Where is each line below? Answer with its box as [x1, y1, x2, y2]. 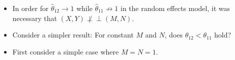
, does [165, 29, 183, 40]
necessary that [12, 12, 57, 23]
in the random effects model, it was [121, 3, 230, 13]
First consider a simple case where [12, 46, 119, 56]
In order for [12, 3, 49, 13]
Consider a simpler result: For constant [12, 29, 134, 40]
